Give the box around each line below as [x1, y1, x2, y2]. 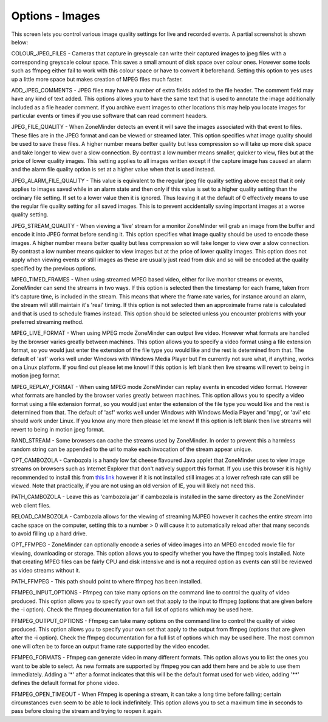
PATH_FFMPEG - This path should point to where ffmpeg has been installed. [11, 577, 202, 585]
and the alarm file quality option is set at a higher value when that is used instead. [11, 166, 216, 173]
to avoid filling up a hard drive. [11, 530, 87, 537]
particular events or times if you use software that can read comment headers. [11, 112, 208, 120]
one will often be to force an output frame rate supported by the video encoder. [11, 642, 210, 650]
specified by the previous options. [11, 264, 97, 272]
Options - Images [11, 9, 100, 22]
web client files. [11, 501, 51, 509]
